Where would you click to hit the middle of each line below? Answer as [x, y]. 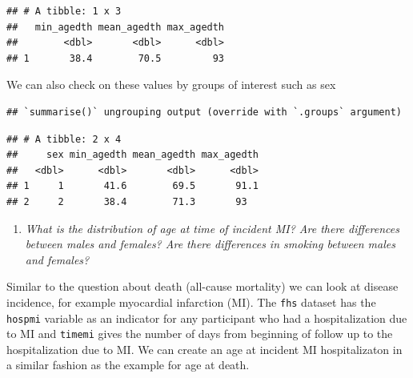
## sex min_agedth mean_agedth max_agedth [132, 155]
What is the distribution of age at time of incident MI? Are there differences [212, 228]
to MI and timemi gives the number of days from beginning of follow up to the [200, 334]
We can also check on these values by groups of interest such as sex [171, 84]
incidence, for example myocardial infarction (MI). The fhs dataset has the [191, 302]
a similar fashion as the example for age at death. [128, 365]
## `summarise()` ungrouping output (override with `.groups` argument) [204, 112]
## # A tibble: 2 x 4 [64, 139]
